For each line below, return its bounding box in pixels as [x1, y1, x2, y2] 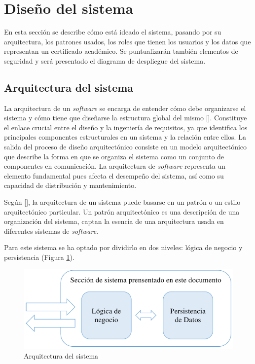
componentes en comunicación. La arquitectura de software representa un [4, 161, 226, 171]
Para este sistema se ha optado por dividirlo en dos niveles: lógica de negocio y [4, 242, 243, 253]
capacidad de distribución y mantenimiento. [4, 180, 137, 190]
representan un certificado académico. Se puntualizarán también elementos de [4, 46, 238, 56]
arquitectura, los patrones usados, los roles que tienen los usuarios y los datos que [4, 36, 251, 46]
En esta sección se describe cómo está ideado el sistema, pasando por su [4, 27, 221, 37]
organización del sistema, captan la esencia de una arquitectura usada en [4, 216, 224, 226]
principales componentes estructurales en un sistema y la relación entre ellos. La [4, 132, 246, 142]
